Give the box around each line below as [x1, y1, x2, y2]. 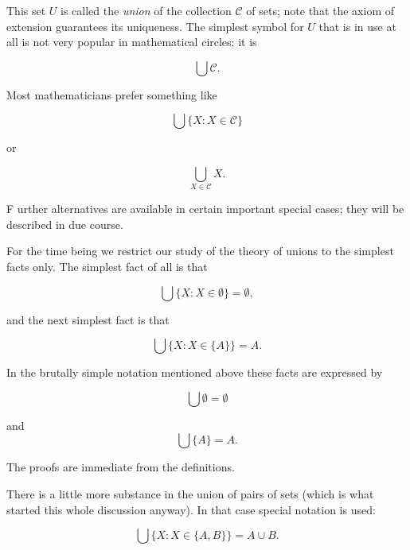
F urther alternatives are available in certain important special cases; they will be [6, 200, 404, 217]
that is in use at [318, 17, 396, 34]
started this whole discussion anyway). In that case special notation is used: [6, 501, 376, 517]
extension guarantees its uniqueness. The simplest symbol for [6, 17, 304, 34]
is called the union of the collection [61, 2, 232, 18]
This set [6, 2, 46, 18]
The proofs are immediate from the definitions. [6, 459, 235, 475]
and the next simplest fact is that [6, 311, 170, 327]
